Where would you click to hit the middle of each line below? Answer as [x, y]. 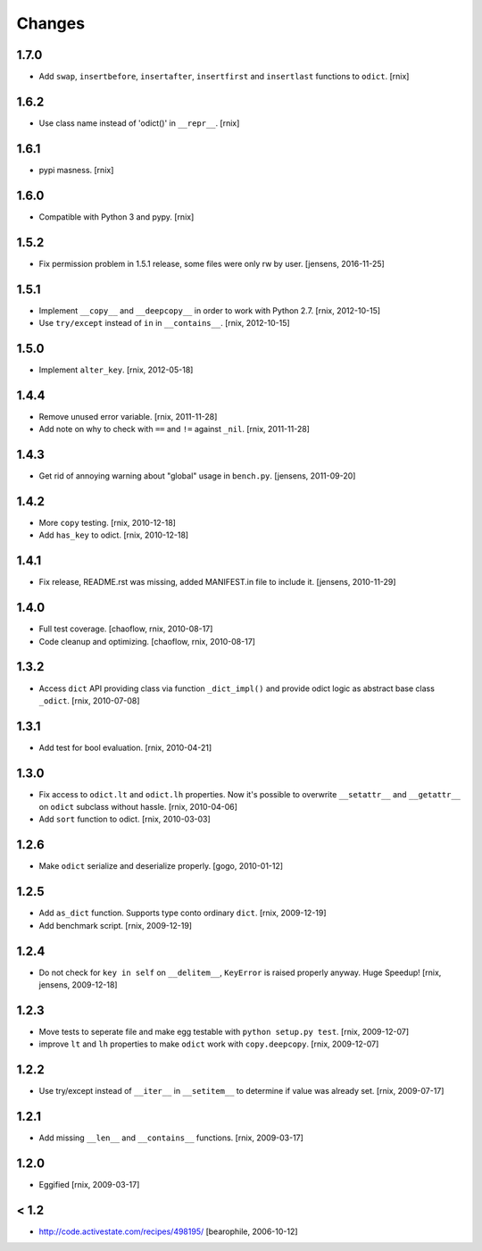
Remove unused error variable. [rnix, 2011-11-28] [128, 416]
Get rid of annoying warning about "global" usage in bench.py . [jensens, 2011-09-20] [197, 476]
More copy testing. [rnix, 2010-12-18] [107, 523]
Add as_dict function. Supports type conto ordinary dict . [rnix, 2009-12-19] [183, 913]
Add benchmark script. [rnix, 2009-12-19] [115, 925]
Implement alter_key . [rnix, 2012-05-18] [116, 370]
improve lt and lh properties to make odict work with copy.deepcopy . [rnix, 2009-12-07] [209, 1044]
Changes [50, 23]
